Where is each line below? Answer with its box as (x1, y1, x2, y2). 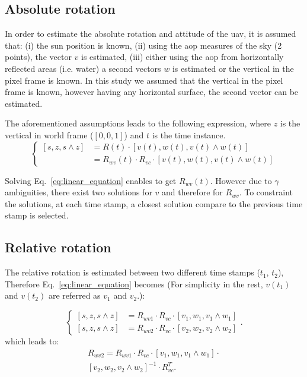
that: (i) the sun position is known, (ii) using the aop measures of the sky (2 (5, 39, 282, 51)
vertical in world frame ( (5, 128, 94, 141)
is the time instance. (152, 128, 226, 141)
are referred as (48, 289, 101, 302)
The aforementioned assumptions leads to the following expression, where (5, 117, 271, 129)
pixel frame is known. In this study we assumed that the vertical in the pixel (5, 74, 283, 86)
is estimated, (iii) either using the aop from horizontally (81, 50, 284, 63)
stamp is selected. (5, 209, 69, 221)
